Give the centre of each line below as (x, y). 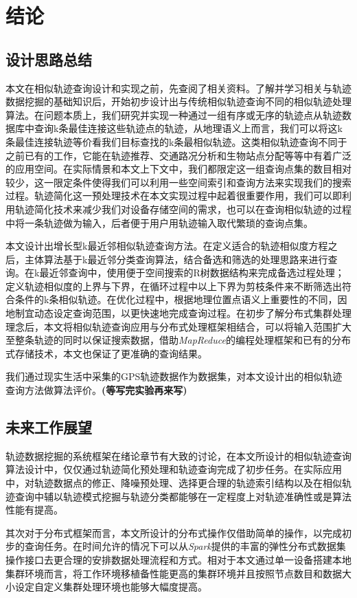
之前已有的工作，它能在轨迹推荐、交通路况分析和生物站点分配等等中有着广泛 (178, 155)
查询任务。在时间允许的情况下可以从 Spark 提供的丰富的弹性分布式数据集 (185, 546)
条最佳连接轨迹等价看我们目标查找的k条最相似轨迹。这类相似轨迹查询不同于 (176, 141)
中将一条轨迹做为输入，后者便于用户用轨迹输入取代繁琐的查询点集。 (159, 222)
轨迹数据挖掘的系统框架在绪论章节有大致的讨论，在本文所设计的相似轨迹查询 (178, 455)
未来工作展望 (49, 427)
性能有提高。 (34, 510)
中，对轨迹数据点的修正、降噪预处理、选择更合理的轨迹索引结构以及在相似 (174, 483)
